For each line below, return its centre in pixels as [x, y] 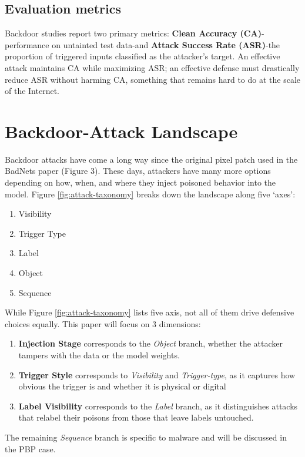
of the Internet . [32, 91]
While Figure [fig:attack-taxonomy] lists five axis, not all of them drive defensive [150, 312]
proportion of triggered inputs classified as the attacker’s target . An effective [143, 56]
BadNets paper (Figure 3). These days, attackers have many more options [138, 171]
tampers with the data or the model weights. [99, 355]
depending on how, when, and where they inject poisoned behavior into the [140, 182]
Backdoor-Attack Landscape [121, 131]
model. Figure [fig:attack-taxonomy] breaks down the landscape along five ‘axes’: [150, 194]
